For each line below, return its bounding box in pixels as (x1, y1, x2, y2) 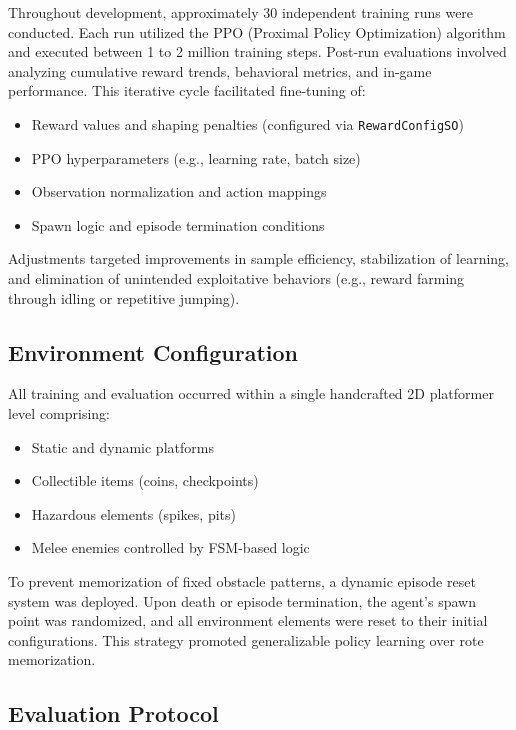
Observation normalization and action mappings (31, 181, 327, 202)
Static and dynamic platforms (31, 436, 214, 457)
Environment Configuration (8, 336, 299, 367)
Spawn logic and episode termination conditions (31, 214, 325, 235)
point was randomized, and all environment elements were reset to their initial (8, 610, 488, 631)
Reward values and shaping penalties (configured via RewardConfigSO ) (31, 113, 464, 134)
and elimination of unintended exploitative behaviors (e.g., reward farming (8, 268, 465, 288)
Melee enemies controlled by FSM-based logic (31, 537, 310, 558)
